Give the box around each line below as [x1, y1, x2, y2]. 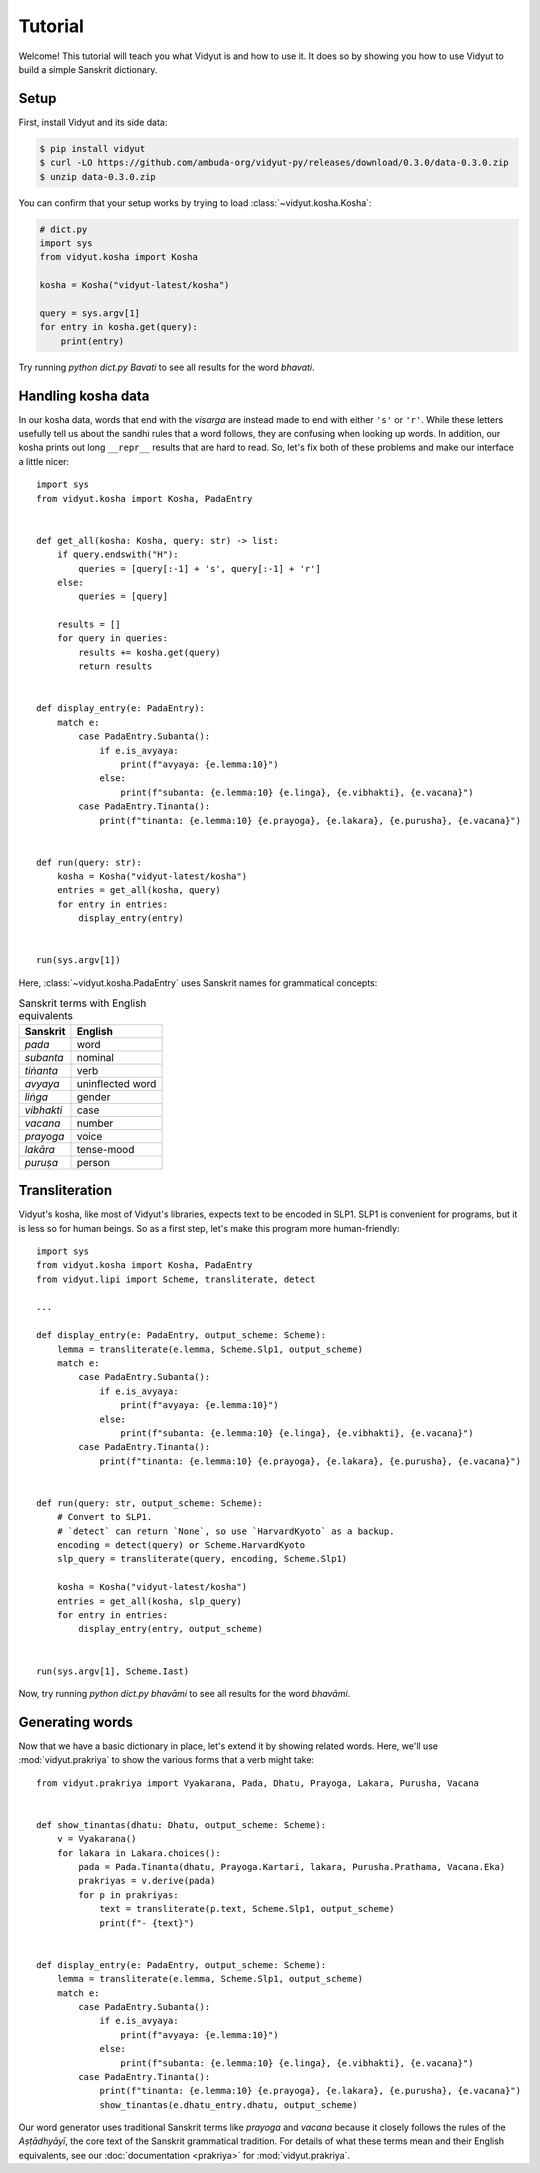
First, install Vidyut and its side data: [18, 116, 168, 128]
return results [78, 661, 153, 672]
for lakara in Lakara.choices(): [56, 1847, 222, 1859]
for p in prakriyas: [78, 1889, 179, 1900]
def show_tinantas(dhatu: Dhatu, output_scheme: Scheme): [36, 1819, 327, 1830]
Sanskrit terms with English [18, 996, 147, 1010]
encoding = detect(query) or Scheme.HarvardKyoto [56, 1540, 305, 1551]
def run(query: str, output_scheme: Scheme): [36, 1497, 264, 1509]
